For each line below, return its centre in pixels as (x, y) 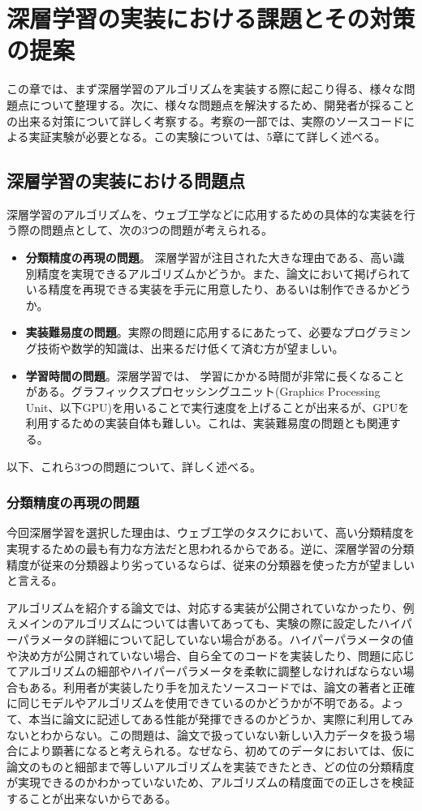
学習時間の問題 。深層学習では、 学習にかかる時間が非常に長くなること (215, 375)
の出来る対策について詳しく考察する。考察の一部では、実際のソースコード (205, 120)
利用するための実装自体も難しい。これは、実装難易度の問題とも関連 (207, 423)
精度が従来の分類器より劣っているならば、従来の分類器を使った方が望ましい (211, 564)
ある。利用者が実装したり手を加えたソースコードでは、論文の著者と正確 (222, 687)
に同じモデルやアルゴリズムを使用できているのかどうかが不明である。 (194, 703)
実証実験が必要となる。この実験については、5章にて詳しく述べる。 (207, 137)
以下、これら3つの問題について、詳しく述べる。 (134, 466)
